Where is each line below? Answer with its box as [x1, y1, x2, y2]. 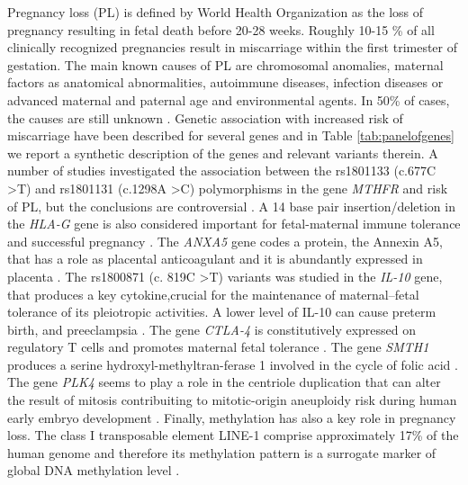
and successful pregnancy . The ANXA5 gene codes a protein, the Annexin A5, [7, 231, 443, 250]
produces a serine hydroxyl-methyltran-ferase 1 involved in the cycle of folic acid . [7, 355, 458, 373]
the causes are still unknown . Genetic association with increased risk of [7, 108, 403, 127]
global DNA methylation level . [7, 461, 180, 480]
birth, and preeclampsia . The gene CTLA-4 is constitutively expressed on [7, 319, 417, 338]
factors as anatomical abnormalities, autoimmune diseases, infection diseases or [7, 73, 444, 92]
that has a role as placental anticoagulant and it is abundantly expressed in [7, 249, 423, 268]
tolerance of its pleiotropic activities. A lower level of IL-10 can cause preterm [7, 302, 436, 321]
